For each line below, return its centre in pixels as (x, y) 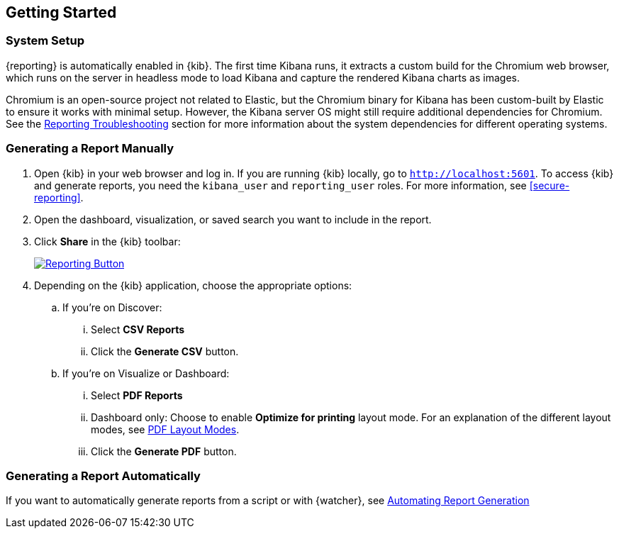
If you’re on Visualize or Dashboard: (146, 373)
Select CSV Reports (138, 329)
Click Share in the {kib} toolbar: (107, 241)
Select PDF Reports (137, 395)
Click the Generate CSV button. (165, 351)
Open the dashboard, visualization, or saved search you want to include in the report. (233, 219)
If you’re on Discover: (112, 307)
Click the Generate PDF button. (164, 451)
